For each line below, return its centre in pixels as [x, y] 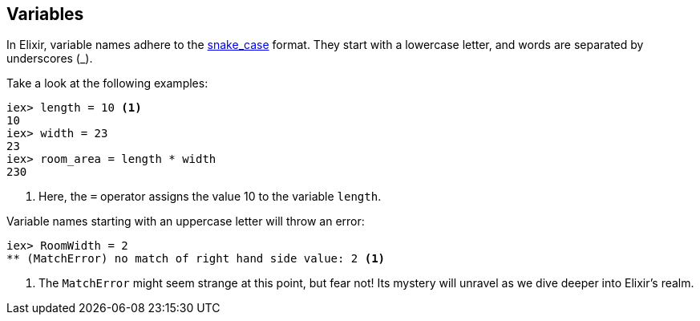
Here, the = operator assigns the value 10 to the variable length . [210, 197]
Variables [45, 14]
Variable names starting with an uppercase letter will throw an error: [186, 221]
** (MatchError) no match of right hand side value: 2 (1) [196, 259]
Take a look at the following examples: [107, 83]
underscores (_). [50, 59]
